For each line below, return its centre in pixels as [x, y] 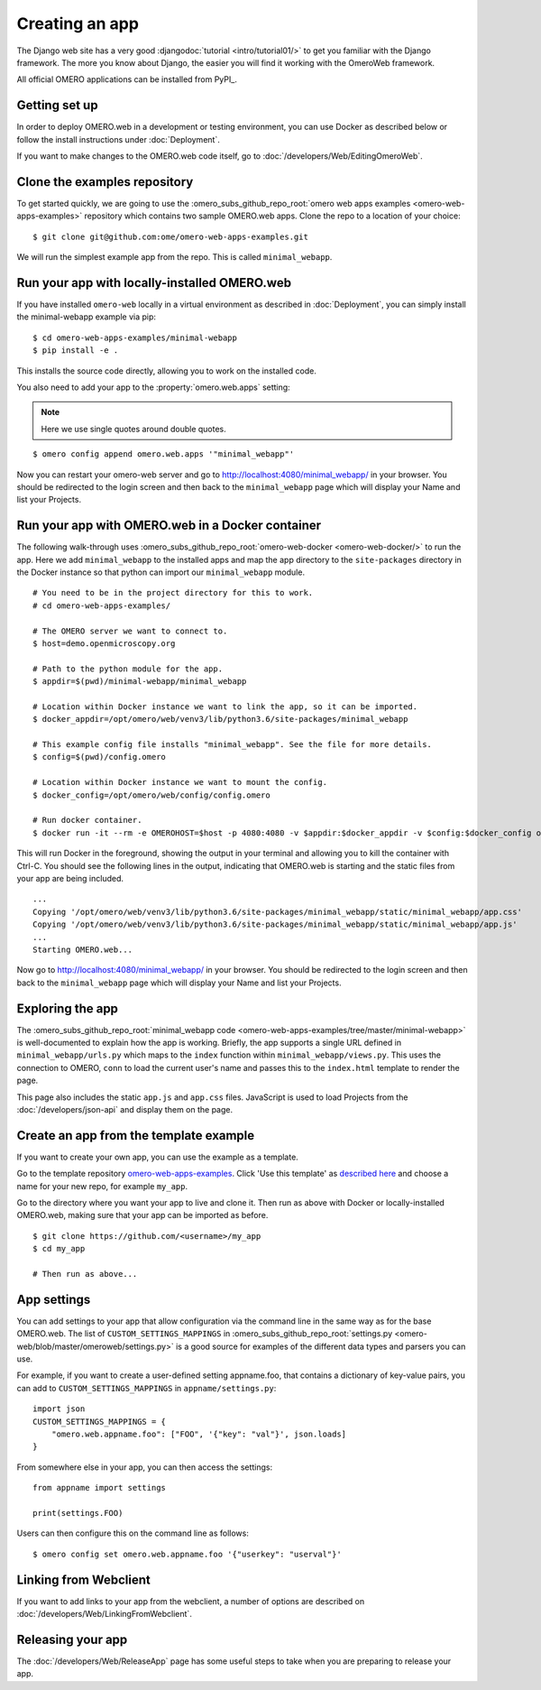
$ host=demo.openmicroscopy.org [104, 643]
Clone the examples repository [105, 182]
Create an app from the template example [136, 1136]
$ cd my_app [59, 1249]
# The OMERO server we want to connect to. [130, 631]
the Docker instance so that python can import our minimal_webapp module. [161, 572]
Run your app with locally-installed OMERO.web [154, 283]
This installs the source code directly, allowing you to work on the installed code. [167, 371]
